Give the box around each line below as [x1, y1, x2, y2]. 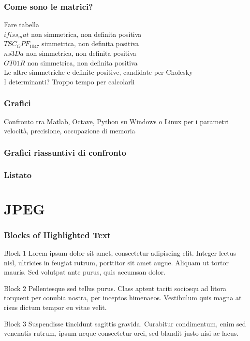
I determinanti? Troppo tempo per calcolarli [4, 76, 135, 86]
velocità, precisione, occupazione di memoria [4, 126, 135, 136]
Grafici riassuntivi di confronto [4, 146, 126, 158]
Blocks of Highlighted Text [4, 228, 111, 241]
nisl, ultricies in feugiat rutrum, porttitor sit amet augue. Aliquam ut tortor [4, 257, 229, 267]
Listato [4, 168, 32, 180]
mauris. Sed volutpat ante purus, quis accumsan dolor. [4, 267, 166, 277]
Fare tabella [4, 19, 39, 30]
